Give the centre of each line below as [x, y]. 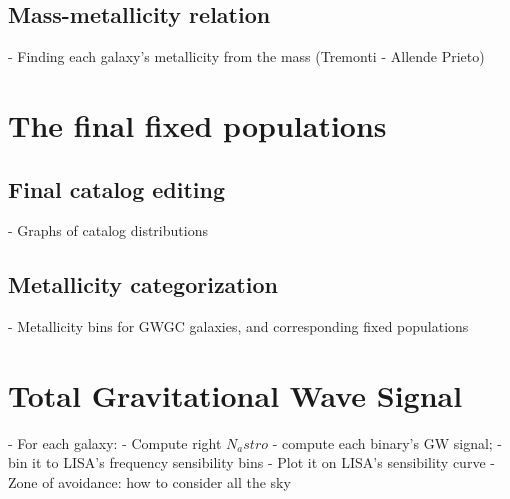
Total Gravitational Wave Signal [235, 394]
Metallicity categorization [143, 284]
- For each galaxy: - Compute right [115, 442]
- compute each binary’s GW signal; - [387, 442]
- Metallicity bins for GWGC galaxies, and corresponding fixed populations [238, 326]
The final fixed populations [197, 124]
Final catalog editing [117, 188]
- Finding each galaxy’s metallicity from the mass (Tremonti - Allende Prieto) [246, 56]
